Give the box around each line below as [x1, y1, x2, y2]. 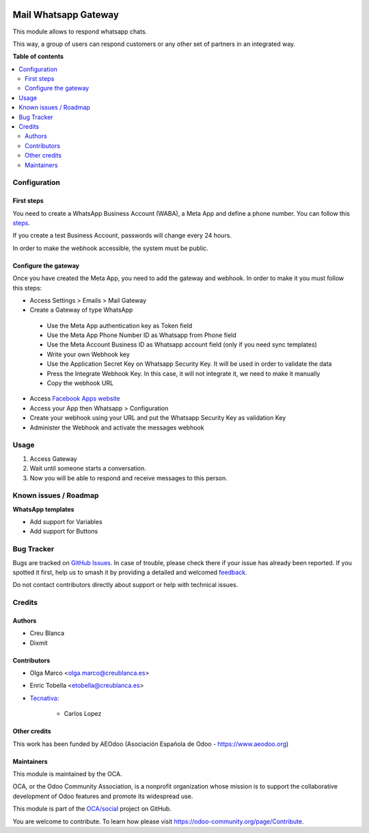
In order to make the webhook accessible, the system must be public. [12, 244, 208, 252]
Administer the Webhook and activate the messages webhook [29, 423, 204, 432]
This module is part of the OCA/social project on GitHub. [12, 805, 172, 813]
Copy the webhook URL [46, 379, 114, 387]
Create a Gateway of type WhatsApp [29, 306, 133, 314]
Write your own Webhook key [46, 350, 130, 358]
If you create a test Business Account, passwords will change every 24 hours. [12, 232, 232, 240]
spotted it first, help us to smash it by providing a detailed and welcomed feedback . [12, 568, 247, 576]
